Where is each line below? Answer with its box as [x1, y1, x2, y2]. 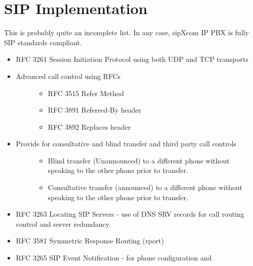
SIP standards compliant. [4, 37, 82, 47]
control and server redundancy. [16, 218, 111, 229]
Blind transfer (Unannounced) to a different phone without [48, 155, 230, 165]
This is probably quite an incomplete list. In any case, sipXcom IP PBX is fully [4, 27, 249, 38]
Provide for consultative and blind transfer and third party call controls [16, 138, 236, 149]
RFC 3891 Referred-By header [48, 105, 142, 115]
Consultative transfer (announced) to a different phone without [48, 182, 242, 193]
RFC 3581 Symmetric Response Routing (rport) [16, 235, 164, 246]
